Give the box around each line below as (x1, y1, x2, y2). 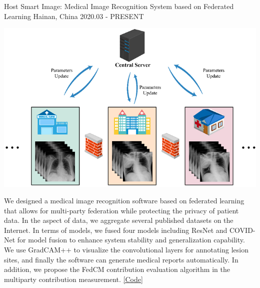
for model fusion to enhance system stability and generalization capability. (17, 234, 245, 245)
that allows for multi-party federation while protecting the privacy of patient (4, 205, 239, 215)
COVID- (229, 224, 255, 235)
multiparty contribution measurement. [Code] (4, 273, 143, 284)
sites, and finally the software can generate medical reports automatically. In (4, 254, 238, 264)
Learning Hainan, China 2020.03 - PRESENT (4, 11, 144, 21)
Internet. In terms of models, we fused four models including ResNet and (4, 224, 227, 235)
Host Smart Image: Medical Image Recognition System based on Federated (4, 1, 234, 11)
